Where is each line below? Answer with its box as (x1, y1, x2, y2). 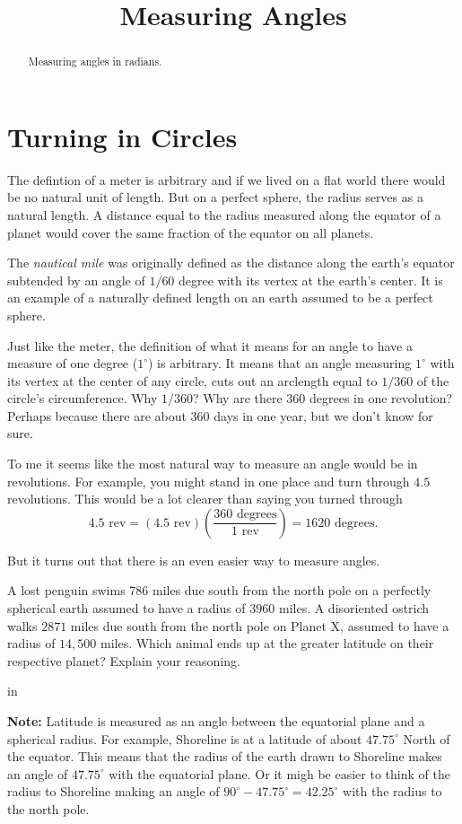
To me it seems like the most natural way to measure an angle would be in (7, 454, 418, 473)
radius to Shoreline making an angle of (7, 782, 220, 801)
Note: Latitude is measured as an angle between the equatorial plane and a (7, 712, 425, 731)
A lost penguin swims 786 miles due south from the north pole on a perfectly (7, 581, 431, 600)
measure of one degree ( (7, 354, 138, 373)
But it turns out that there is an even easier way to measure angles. (7, 550, 380, 569)
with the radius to (343, 782, 442, 801)
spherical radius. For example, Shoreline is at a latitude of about (7, 729, 362, 748)
